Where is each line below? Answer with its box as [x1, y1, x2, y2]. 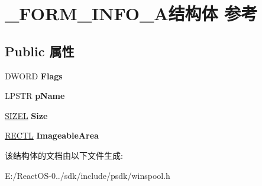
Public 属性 [5, 41, 75, 60]
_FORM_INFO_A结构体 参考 [5, 1, 258, 25]
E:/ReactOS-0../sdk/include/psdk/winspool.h [5, 169, 170, 181]
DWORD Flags [5, 69, 63, 82]
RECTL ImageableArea [5, 129, 99, 142]
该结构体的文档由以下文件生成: [5, 149, 123, 161]
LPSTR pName [5, 89, 65, 102]
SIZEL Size [5, 109, 48, 121]
